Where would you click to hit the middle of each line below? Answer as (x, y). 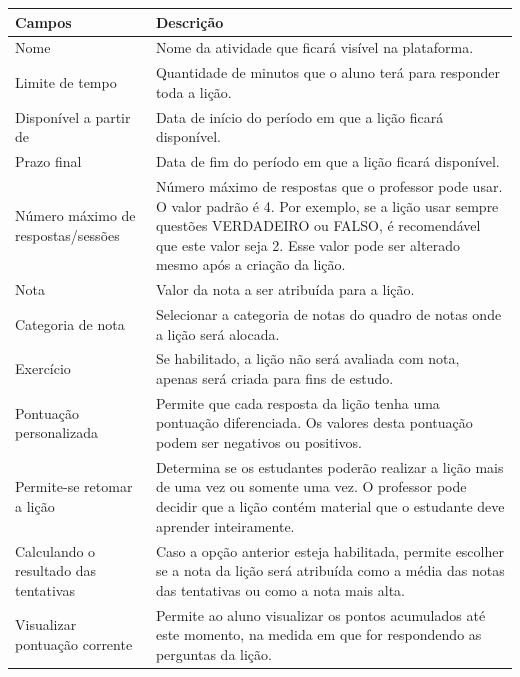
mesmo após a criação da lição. (250, 264)
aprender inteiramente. (225, 525)
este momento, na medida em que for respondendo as (318, 634)
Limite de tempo (66, 81)
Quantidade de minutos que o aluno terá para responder (328, 72)
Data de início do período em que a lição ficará (299, 116)
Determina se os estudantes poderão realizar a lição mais (329, 466)
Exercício (43, 368)
